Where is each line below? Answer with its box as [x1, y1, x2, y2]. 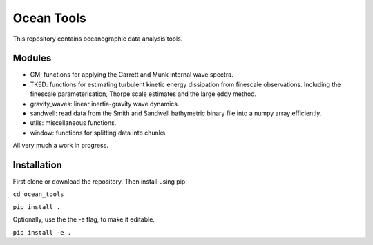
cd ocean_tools [12, 190, 65, 198]
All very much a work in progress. [12, 141, 108, 150]
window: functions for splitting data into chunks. [30, 128, 167, 137]
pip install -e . [12, 228, 72, 236]
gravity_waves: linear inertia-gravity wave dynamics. [30, 99, 180, 108]
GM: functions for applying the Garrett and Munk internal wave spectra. [30, 70, 234, 79]
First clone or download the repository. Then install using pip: [12, 177, 188, 186]
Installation [12, 159, 62, 170]
